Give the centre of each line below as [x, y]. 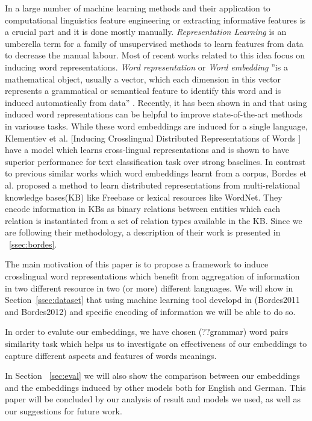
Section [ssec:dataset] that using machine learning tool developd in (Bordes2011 [152, 300]
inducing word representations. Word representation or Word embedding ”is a [146, 67]
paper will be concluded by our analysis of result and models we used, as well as [153, 399]
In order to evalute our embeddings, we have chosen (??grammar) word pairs [147, 332]
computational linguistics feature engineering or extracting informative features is [155, 20]
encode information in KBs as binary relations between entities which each [143, 209]
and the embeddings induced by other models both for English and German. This [155, 387]
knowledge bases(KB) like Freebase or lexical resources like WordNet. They [144, 197]
